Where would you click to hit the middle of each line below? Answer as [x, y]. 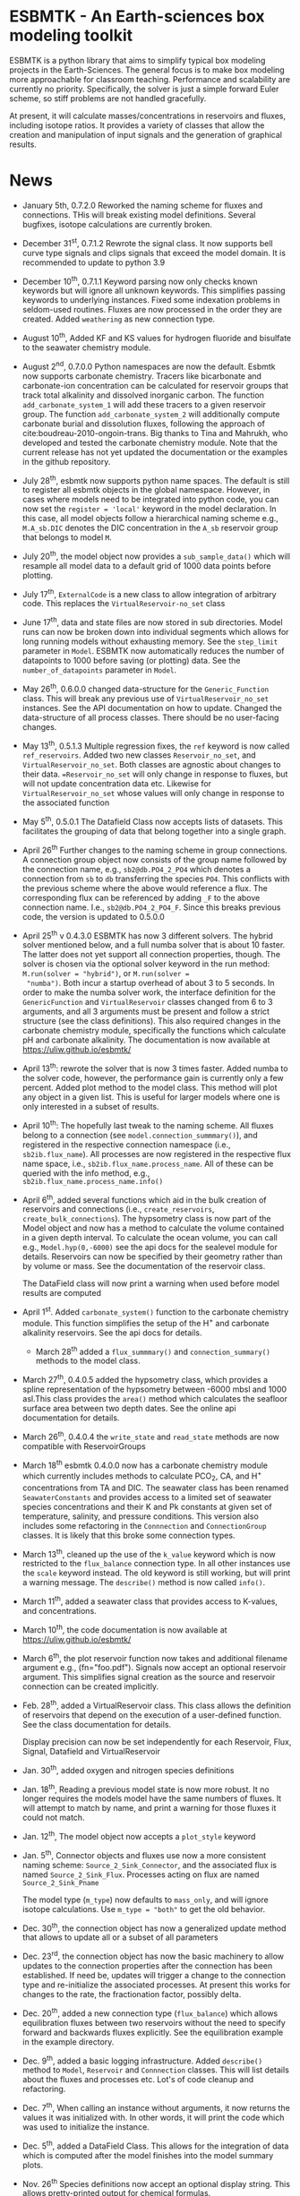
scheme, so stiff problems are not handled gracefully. [108, 98]
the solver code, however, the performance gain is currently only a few [153, 1078]
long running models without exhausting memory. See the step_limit [150, 641]
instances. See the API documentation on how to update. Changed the [152, 708]
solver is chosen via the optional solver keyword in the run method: [146, 964]
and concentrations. [59, 1611]
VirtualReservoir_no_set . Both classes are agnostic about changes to [151, 765]
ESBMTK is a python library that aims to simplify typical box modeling [137, 60]
